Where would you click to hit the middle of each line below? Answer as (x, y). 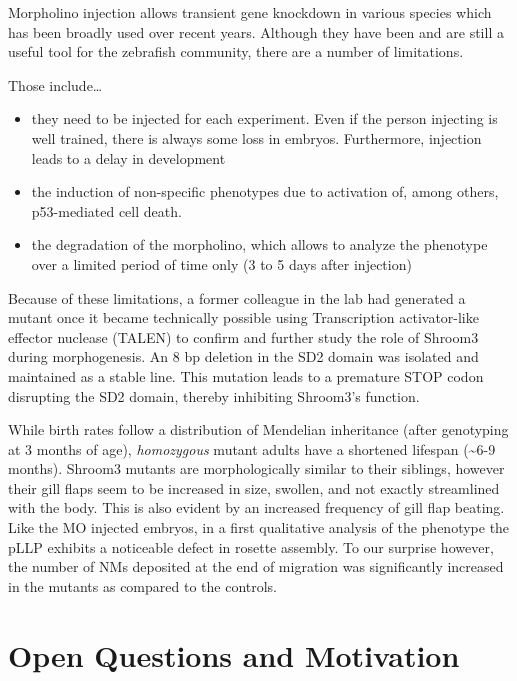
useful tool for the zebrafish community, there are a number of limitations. (236, 51)
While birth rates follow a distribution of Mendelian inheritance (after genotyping (258, 429)
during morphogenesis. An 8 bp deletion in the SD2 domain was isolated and (243, 356)
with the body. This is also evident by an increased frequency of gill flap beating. (256, 507)
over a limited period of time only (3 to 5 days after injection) (221, 263)
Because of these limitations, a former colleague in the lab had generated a (237, 297)
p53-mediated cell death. (106, 210)
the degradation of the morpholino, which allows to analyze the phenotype (259, 244)
